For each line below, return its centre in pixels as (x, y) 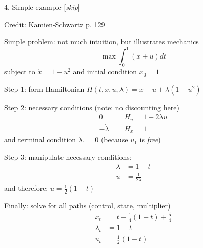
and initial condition (105, 72)
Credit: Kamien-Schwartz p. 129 (55, 24)
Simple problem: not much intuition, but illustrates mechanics (101, 41)
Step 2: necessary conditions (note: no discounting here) (92, 107)
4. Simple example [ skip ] (42, 7)
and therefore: (26, 188)
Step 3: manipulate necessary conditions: (68, 157)
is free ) (150, 139)
